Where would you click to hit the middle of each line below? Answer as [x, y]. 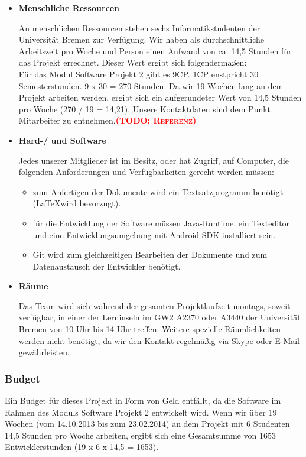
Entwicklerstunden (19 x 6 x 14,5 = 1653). [82, 447]
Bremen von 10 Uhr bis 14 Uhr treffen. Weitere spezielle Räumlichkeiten [150, 329]
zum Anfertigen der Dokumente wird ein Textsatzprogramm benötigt [158, 191]
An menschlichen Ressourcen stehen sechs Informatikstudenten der [139, 27]
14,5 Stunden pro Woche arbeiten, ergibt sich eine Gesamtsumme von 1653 [140, 435]
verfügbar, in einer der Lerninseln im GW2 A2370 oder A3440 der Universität [159, 317]
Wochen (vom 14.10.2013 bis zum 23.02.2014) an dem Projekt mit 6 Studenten [147, 424]
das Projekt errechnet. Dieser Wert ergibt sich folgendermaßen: [133, 62]
